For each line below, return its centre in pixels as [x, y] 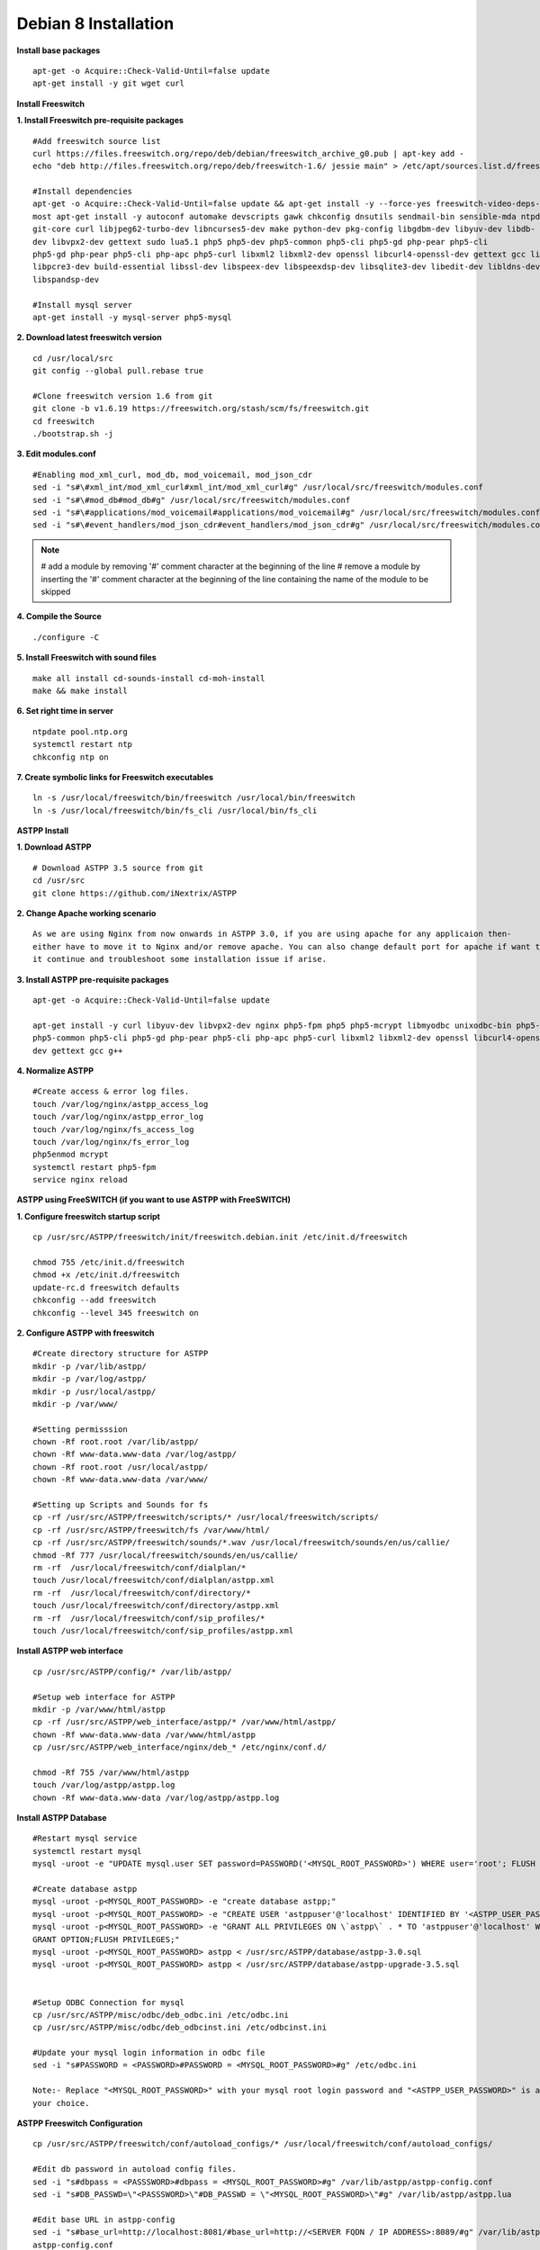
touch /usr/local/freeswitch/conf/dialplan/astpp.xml [153, 1580]
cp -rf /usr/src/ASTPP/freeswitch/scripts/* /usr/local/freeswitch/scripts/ [206, 1517]
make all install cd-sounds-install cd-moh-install [149, 678]
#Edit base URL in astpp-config [104, 2219]
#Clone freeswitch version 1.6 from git [123, 396]
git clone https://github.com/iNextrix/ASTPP [135, 893]
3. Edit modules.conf [56, 454]
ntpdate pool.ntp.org [80, 732]
